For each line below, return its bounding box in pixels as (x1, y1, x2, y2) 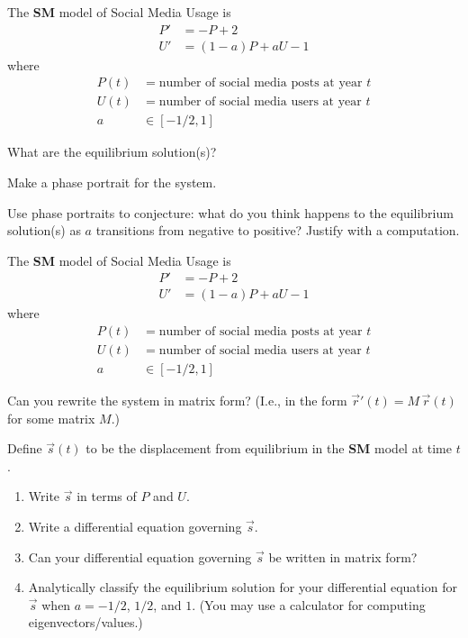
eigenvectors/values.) (28, 613, 143, 632)
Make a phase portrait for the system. (7, 172, 217, 191)
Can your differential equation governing (28, 547, 252, 566)
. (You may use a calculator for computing (192, 595, 426, 614)
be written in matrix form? (268, 547, 418, 566)
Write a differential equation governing (28, 517, 242, 536)
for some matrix (7, 408, 95, 427)
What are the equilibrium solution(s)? (7, 142, 217, 161)
